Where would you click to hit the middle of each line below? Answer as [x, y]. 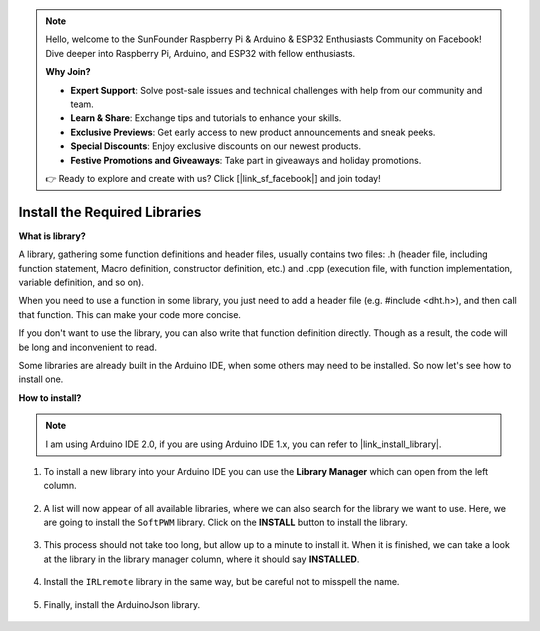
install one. [41, 379]
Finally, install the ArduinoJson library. [121, 604]
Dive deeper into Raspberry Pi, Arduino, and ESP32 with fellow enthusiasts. [200, 53]
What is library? [52, 236]
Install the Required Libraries [110, 211]
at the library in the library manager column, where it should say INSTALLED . [201, 559]
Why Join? [68, 72]
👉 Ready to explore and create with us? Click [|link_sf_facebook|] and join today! [213, 178]
